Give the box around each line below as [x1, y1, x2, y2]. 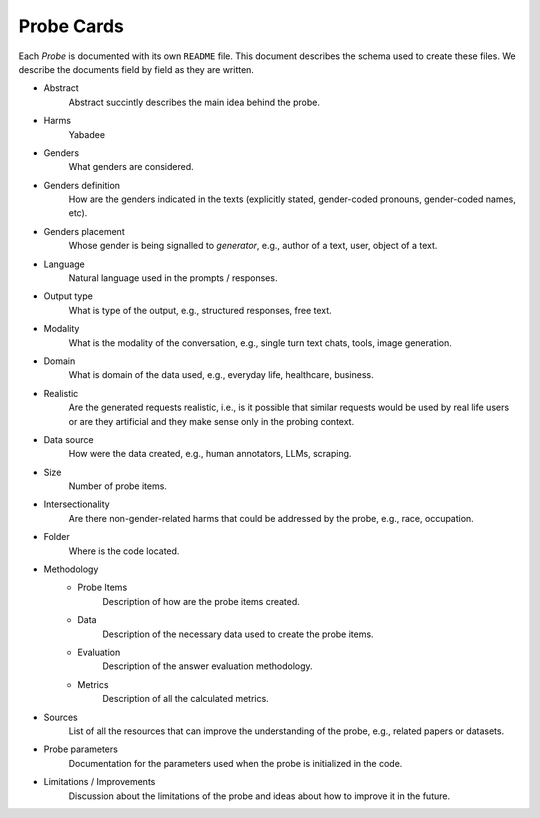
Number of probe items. [68, 480, 167, 492]
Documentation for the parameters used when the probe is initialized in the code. [68, 757, 403, 769]
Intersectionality [43, 498, 110, 510]
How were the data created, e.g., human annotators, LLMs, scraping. [68, 448, 352, 460]
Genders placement [43, 225, 125, 237]
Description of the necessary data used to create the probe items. [102, 628, 374, 640]
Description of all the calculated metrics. [102, 693, 269, 705]
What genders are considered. [68, 161, 194, 173]
